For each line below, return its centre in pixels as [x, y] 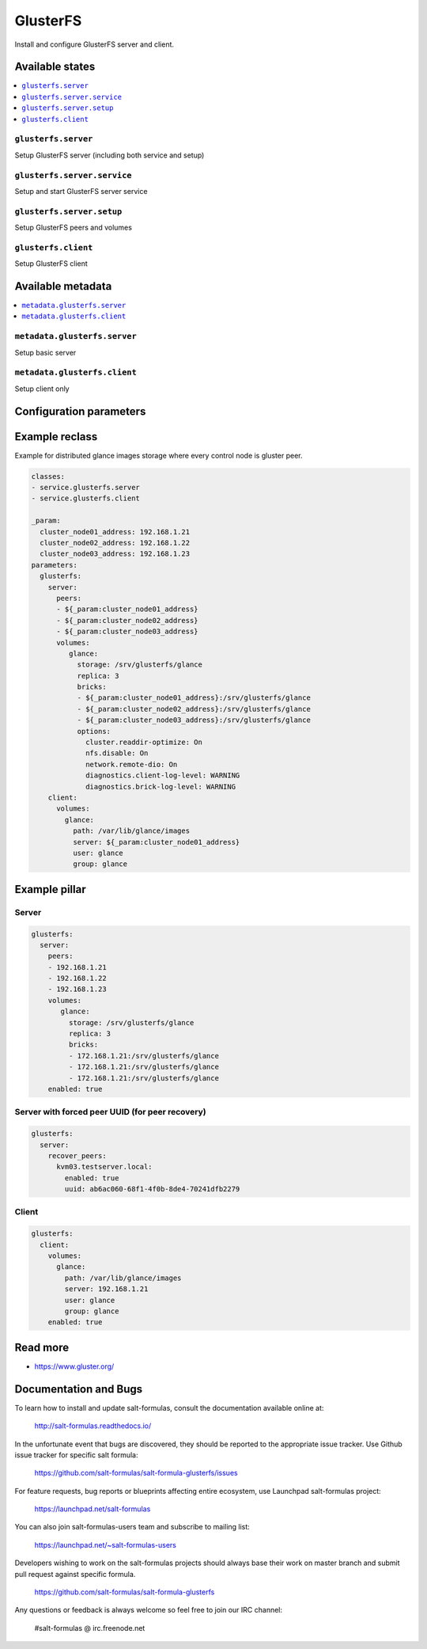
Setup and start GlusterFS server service [81, 191]
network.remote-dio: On [132, 764]
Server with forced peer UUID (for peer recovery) [110, 1112]
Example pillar [50, 889]
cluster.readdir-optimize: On [144, 743]
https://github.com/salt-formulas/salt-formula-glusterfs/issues [136, 1473]
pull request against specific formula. [75, 1574]
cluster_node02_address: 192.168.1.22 [115, 543]
